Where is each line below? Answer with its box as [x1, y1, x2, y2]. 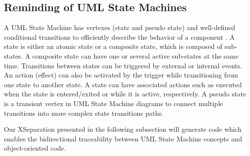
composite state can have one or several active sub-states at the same [32, 50, 239, 61]
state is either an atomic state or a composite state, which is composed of [4, 41, 223, 51]
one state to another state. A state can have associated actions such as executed [4, 79, 242, 89]
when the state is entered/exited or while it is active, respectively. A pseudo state [4, 89, 247, 99]
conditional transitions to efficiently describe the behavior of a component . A [4, 31, 235, 42]
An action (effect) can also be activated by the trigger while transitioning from [4, 70, 238, 80]
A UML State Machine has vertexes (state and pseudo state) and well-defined [4, 22, 235, 32]
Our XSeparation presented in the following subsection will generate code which [4, 124, 242, 134]
